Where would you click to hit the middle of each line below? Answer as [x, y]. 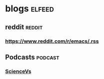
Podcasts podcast [32, 57]
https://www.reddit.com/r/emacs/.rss [52, 41]
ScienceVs [18, 71]
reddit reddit [24, 27]
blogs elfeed [30, 9]
